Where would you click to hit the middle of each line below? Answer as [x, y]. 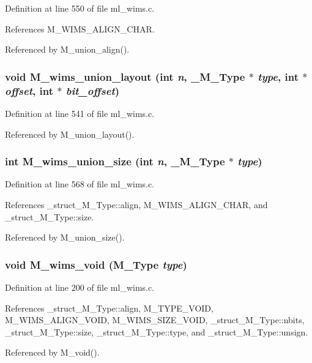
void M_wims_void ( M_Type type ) [96, 264]
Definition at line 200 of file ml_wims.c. [80, 287]
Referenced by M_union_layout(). [70, 134]
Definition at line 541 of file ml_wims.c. [80, 113]
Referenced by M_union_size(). [65, 237]
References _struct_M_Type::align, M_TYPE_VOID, [109, 308]
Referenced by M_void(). [52, 352]
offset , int [29, 90]
